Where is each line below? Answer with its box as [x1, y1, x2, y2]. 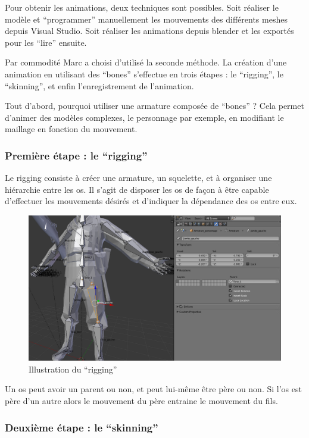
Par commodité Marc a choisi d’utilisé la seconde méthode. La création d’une [5, 56, 287, 68]
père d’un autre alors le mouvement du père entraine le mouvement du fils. [5, 395, 278, 407]
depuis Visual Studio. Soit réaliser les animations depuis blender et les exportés [5, 24, 294, 37]
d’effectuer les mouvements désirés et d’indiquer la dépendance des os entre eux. [5, 195, 297, 207]
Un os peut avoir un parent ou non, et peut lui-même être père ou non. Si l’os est [5, 383, 302, 395]
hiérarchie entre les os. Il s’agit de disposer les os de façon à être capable [5, 183, 269, 195]
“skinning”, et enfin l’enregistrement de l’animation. [5, 79, 194, 92]
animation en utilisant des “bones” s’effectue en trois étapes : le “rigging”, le [5, 67, 283, 80]
